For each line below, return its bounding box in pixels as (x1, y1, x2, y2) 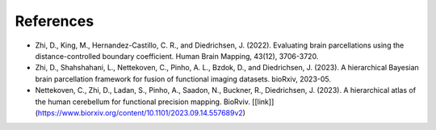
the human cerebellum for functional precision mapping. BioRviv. (35, 97, 250, 107)
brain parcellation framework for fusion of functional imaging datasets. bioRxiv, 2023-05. (35, 73, 331, 84)
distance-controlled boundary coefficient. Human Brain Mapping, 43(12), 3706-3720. (35, 51, 319, 61)
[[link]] (251, 97, 275, 107)
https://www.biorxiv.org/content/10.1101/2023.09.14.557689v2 (37, 107, 244, 117)
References (15, 12, 94, 30)
